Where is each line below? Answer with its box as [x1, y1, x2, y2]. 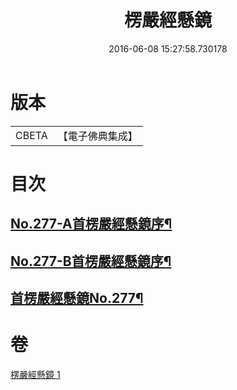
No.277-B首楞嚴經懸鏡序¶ [10, 252, 172, 270]
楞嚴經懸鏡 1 [10, 368, 61, 380]
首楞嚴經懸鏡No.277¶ [10, 290, 144, 307]
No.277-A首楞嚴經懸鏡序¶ [10, 216, 173, 233]
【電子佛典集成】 [57, 129, 138, 143]
